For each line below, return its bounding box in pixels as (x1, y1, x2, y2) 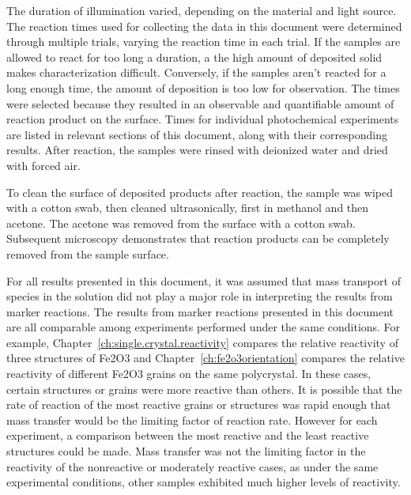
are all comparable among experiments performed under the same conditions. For (6, 319, 401, 335)
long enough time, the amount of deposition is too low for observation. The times (6, 79, 400, 96)
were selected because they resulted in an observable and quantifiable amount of (6, 95, 394, 111)
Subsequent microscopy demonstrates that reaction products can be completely (6, 230, 390, 247)
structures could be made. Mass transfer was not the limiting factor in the (6, 443, 366, 459)
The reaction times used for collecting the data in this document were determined (6, 17, 402, 34)
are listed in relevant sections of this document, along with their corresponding (6, 126, 388, 142)
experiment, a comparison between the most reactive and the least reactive (6, 427, 369, 444)
